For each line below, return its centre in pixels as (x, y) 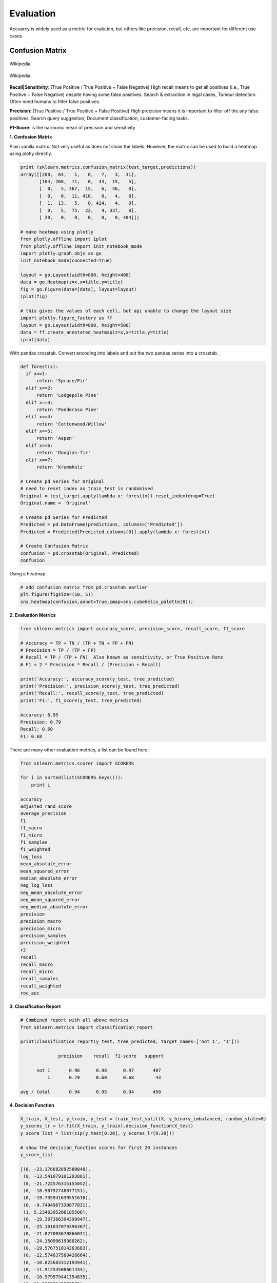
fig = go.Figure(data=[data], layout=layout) (78, 289)
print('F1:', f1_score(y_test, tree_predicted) (81, 700)
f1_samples (34, 842)
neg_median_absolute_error (54, 907)
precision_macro (41, 921)
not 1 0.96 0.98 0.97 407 (99, 1070)
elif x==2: (39, 388)
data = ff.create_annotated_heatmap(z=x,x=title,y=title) (95, 333)
